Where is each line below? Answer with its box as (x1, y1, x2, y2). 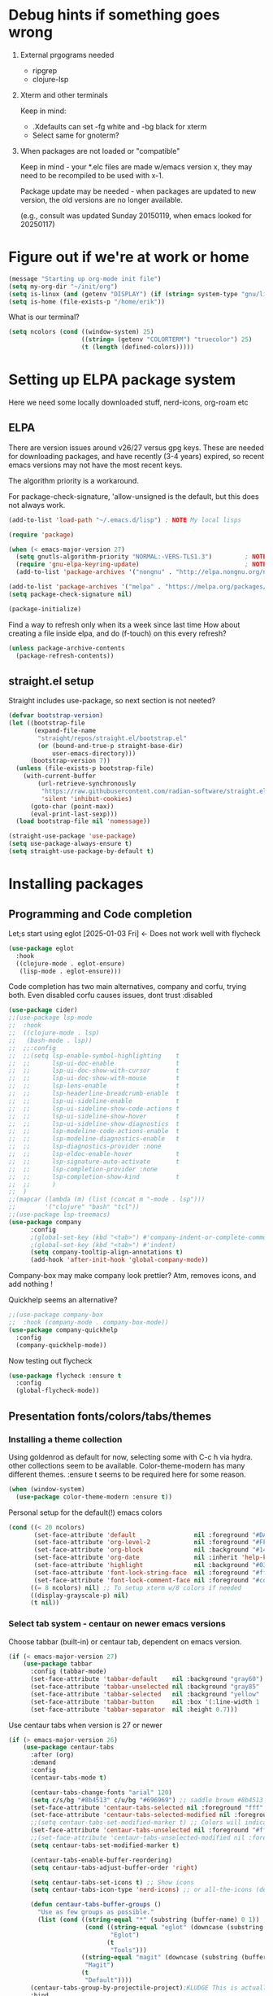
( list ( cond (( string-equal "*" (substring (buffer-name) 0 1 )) (37, 1915, 260, 1924)
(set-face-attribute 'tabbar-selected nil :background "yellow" (29, 1690, 260, 1698)
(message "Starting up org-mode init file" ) (8, 274, 162, 282)
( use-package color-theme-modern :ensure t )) (15, 1492, 173, 1501)
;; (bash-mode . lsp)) (8, 1036, 93, 1044)
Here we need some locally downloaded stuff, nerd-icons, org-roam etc (8, 397, 249, 407)
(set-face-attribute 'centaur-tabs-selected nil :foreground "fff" (29, 1803, 264, 1812)
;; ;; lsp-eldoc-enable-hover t (8, 1150, 180, 1158)
